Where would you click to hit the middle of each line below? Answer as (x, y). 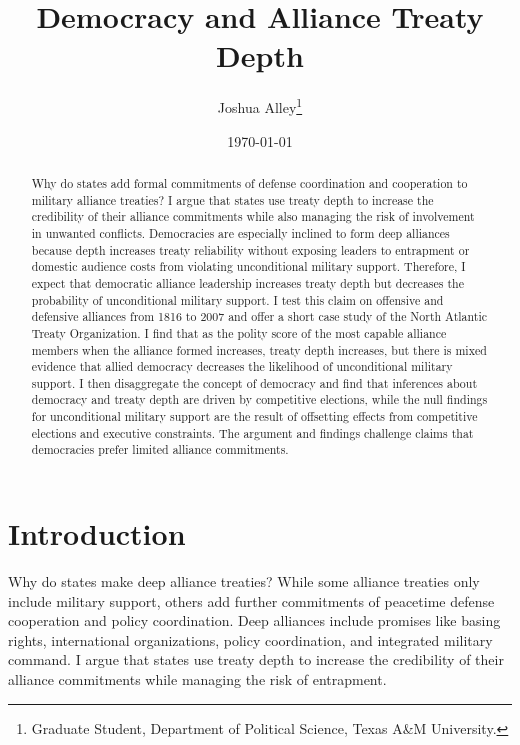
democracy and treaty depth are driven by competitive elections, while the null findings (259, 399)
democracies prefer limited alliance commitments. (160, 449)
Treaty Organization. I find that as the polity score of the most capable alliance (239, 332)
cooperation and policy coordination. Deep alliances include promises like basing (254, 620)
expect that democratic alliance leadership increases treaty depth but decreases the (247, 282)
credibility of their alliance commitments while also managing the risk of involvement (253, 216)
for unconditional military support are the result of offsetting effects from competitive (254, 416)
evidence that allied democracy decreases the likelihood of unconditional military (242, 366)
